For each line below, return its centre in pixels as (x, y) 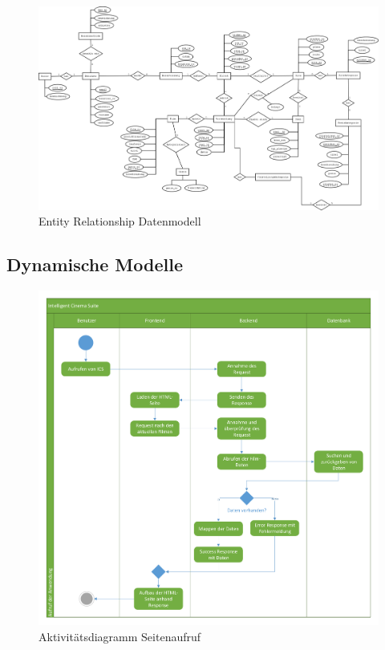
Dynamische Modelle (95, 264)
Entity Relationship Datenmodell (120, 221)
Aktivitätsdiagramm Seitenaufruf (120, 636)
